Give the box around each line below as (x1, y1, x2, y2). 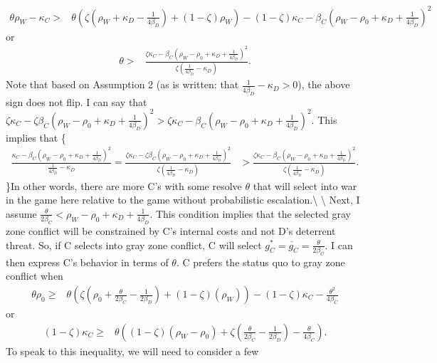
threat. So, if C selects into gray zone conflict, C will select (6, 237, 262, 252)
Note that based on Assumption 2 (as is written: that (6, 77, 239, 92)
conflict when (6, 268, 63, 283)
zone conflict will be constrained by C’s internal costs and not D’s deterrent (6, 223, 336, 238)
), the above (298, 77, 350, 92)
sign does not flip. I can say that (6, 94, 147, 109)
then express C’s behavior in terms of (6, 254, 169, 269)
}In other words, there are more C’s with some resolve (6, 178, 242, 193)
